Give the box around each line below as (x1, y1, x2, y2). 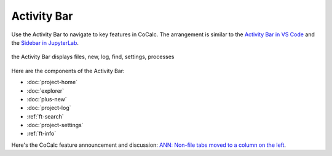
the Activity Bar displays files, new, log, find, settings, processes (11, 53, 175, 61)
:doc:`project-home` (26, 79, 78, 86)
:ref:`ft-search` (26, 112, 64, 120)
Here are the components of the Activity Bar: (11, 67, 125, 74)
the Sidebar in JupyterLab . (11, 39, 79, 46)
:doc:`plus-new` (26, 95, 67, 103)
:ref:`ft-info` (26, 130, 57, 138)
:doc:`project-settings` (26, 122, 84, 129)
